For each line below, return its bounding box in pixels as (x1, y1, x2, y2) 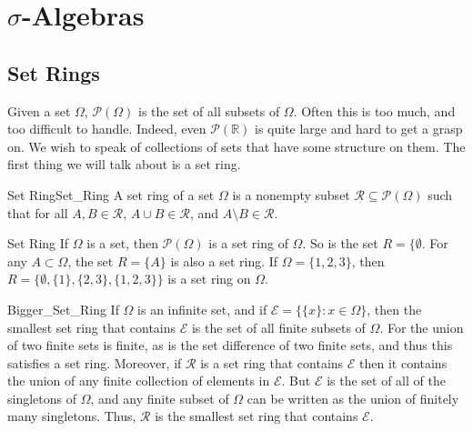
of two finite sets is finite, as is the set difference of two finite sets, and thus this (7, 336, 453, 355)
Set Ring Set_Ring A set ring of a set (7, 185, 215, 204)
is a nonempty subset (232, 185, 350, 204)
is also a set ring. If (170, 251, 278, 270)
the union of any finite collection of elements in (7, 371, 270, 390)
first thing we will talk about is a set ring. (7, 155, 241, 174)
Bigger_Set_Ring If (7, 299, 119, 318)
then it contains (359, 353, 448, 372)
